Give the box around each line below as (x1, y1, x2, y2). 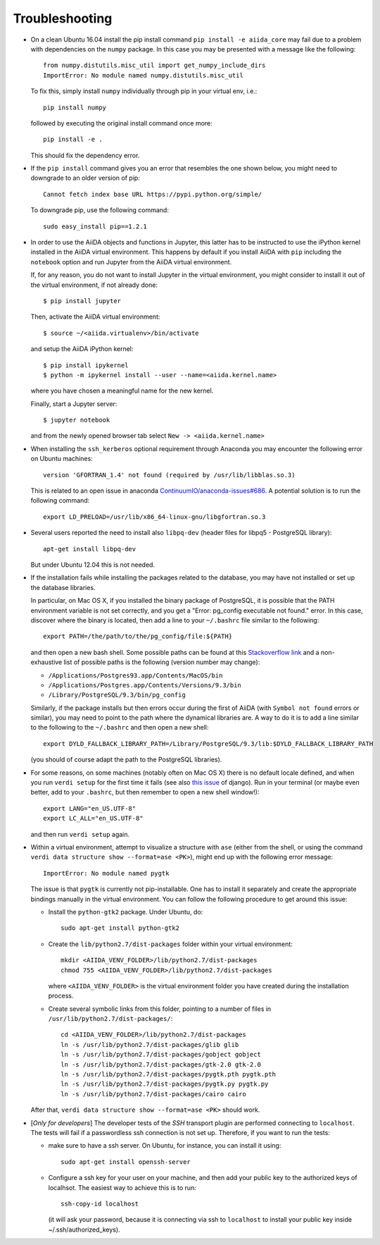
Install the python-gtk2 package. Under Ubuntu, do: (48, 907, 203, 916)
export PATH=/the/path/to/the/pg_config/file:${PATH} (43, 632, 232, 641)
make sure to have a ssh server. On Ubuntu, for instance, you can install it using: (48, 1141, 281, 1150)
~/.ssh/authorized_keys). (48, 1225, 120, 1234)
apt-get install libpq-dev (43, 545, 137, 553)
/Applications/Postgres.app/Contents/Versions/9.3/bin (48, 681, 242, 689)
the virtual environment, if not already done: (30, 281, 158, 289)
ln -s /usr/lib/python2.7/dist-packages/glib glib (61, 1041, 239, 1048)
